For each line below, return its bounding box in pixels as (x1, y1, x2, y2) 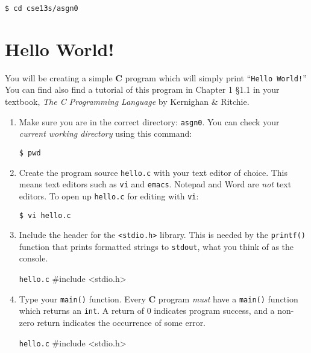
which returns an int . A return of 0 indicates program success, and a (19, 304, 275, 317)
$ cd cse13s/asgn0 (5, 4, 78, 13)
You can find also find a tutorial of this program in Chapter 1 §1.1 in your (5, 83, 280, 96)
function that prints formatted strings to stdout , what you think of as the (19, 240, 294, 252)
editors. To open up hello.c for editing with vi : (19, 189, 199, 202)
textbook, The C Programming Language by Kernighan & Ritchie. (5, 95, 250, 108)
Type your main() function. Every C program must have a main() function (19, 292, 298, 305)
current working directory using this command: (19, 127, 192, 140)
